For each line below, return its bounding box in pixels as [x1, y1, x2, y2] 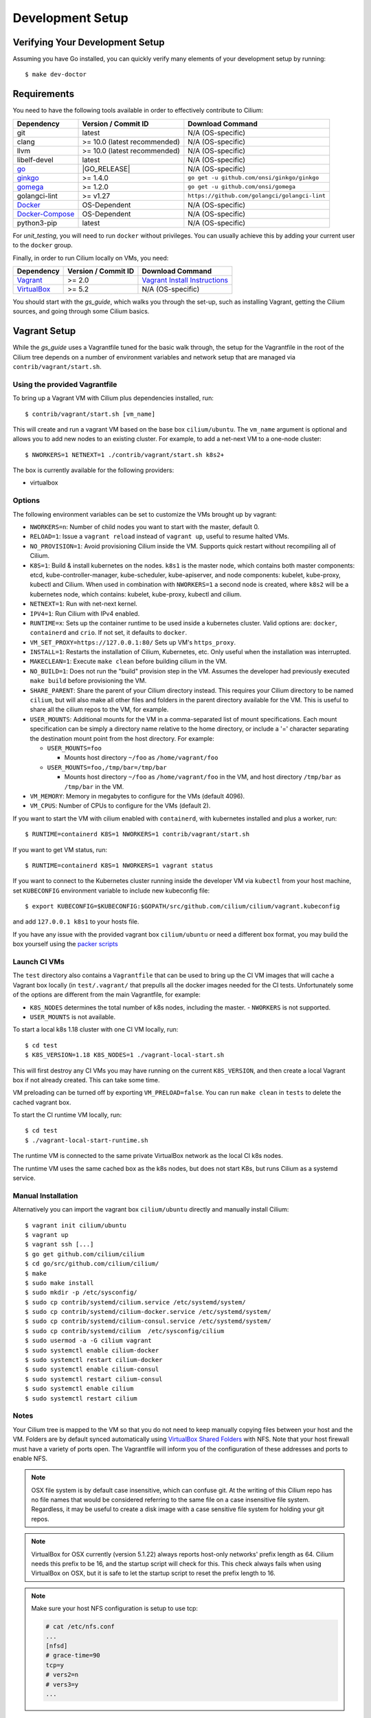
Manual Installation [12, 1191, 78, 1201]
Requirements [12, 88, 75, 100]
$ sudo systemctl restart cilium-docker [25, 1356, 163, 1364]
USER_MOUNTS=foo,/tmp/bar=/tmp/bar [47, 763, 168, 771]
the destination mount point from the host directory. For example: [30, 734, 214, 742]
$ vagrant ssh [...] [25, 1240, 94, 1249]
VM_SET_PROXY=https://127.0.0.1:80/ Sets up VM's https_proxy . [30, 638, 236, 646]
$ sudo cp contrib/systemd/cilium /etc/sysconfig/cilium [25, 1327, 225, 1335]
